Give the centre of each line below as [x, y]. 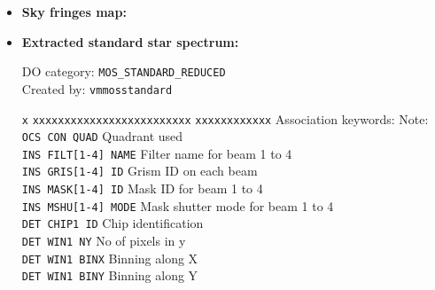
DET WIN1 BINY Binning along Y [110, 275]
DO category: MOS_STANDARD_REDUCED [124, 71]
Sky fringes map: [74, 12]
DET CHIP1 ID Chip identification [113, 223]
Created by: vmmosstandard [97, 88]
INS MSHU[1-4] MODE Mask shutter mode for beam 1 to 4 [178, 205]
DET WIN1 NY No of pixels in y [104, 241]
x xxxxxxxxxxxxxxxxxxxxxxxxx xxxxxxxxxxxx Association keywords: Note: [225, 118]
